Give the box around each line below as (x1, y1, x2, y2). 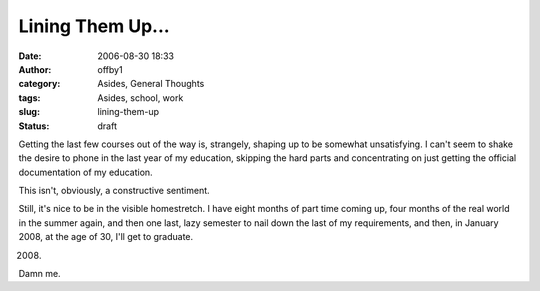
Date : (18, 50, 42, 62)
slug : (18, 106, 40, 118)
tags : (18, 91, 41, 104)
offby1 (97, 63, 124, 75)
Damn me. (18, 268, 61, 280)
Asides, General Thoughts (97, 78, 205, 90)
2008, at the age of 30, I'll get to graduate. (18, 231, 194, 243)
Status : (18, 120, 50, 132)
